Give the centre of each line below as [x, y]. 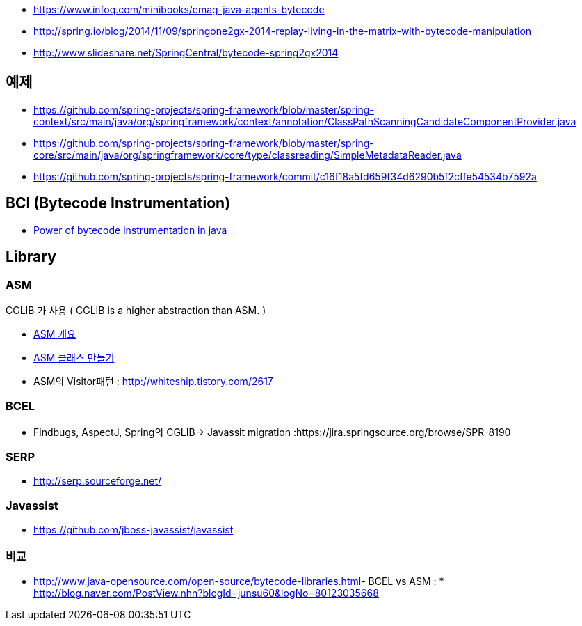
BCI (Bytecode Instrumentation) [118, 203]
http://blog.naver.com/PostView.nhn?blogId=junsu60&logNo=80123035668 [206, 593]
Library [31, 257]
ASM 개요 [55, 334]
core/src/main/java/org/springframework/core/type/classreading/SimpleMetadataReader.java [248, 155]
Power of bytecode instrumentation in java [130, 230]
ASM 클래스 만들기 [74, 357]
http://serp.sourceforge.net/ [98, 481]
